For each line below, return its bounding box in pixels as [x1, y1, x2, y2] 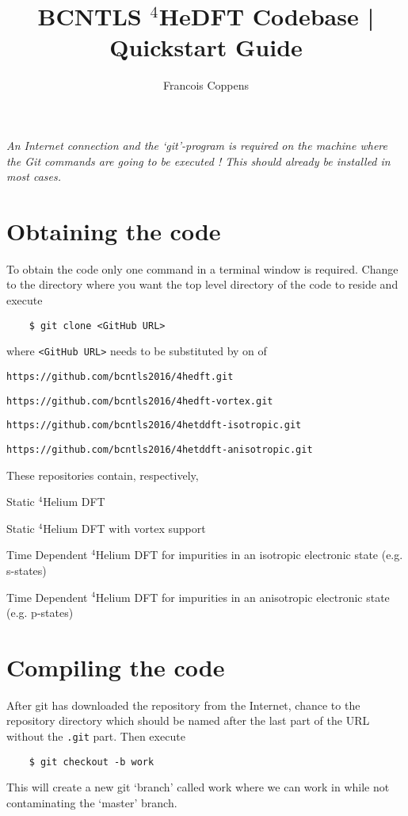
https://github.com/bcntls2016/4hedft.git [6, 370, 234, 382]
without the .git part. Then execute [6, 728, 185, 744]
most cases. [6, 168, 62, 185]
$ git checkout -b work [29, 756, 154, 768]
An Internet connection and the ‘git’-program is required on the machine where [6, 136, 387, 153]
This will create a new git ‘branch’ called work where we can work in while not [6, 779, 390, 795]
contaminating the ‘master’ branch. [6, 794, 177, 810]
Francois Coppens [162, 77, 250, 94]
